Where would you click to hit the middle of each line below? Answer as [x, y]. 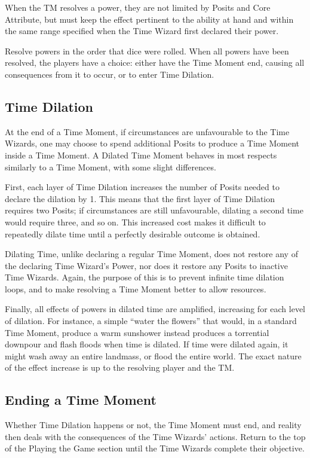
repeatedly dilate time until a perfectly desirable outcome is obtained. [133, 233]
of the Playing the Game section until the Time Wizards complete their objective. [155, 448]
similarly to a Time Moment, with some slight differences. [111, 167]
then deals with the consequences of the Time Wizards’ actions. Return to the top [155, 436]
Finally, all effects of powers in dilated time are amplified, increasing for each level [155, 309]
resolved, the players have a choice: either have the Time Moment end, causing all [155, 62]
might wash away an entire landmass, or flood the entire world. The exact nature [153, 355]
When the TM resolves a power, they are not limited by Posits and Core [138, 7]
